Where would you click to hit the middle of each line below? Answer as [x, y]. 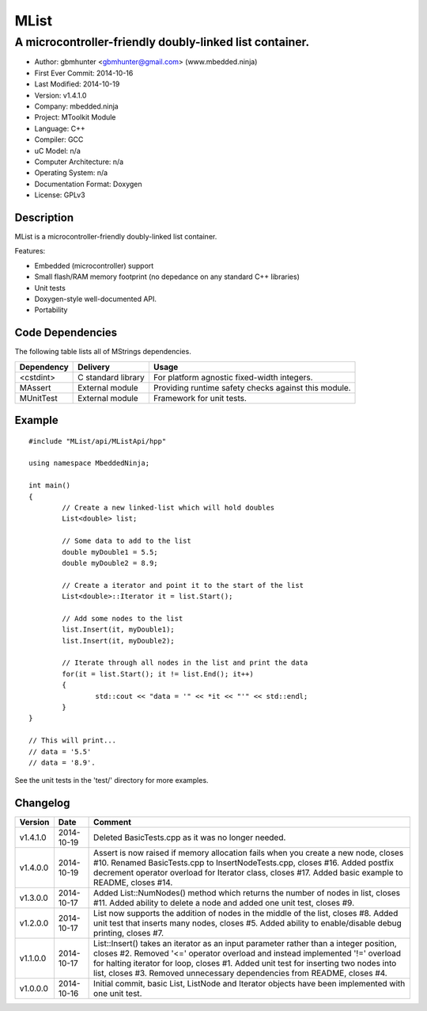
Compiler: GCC [59, 139]
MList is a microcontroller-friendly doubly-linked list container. [116, 236]
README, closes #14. [133, 883]
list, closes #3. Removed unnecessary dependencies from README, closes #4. [240, 973]
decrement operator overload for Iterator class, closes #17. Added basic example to [248, 873]
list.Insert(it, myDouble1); [119, 629]
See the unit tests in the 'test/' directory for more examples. [111, 780]
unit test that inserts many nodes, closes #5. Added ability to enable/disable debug [248, 923]
